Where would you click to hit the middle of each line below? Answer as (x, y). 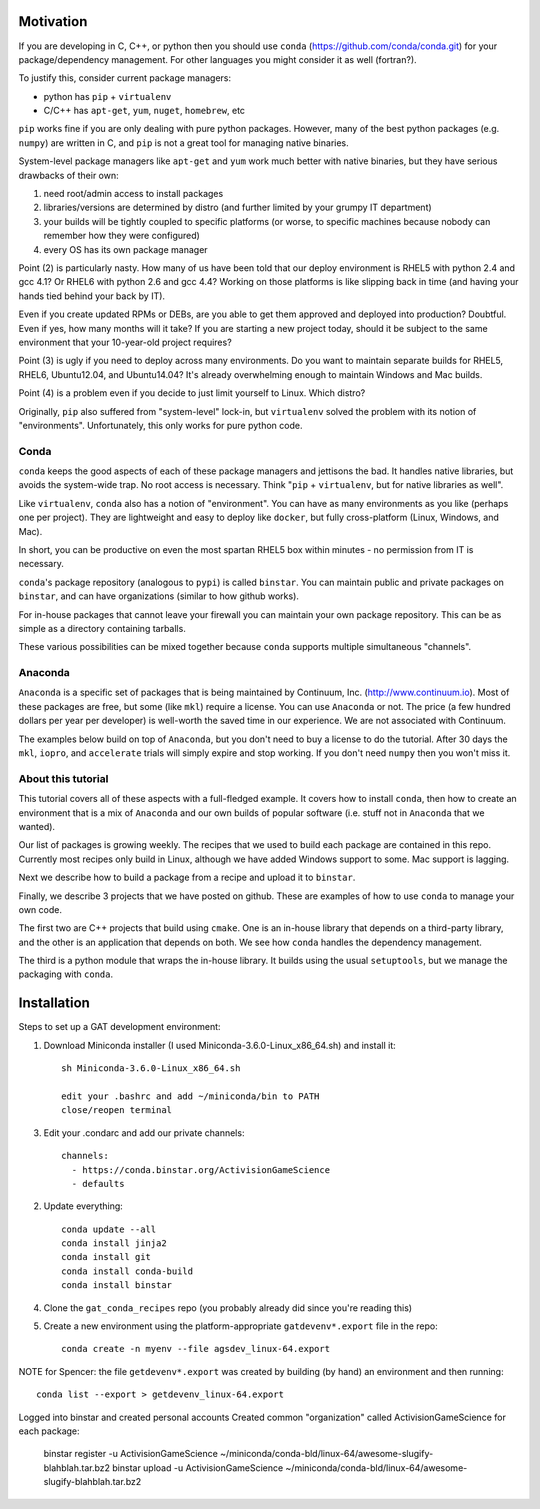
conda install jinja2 (114, 1243)
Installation (54, 1003)
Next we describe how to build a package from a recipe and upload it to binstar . (187, 877)
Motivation (53, 21)
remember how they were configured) (121, 236)
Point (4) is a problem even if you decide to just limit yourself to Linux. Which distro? (192, 393)
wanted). (36, 826)
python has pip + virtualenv (107, 96)
